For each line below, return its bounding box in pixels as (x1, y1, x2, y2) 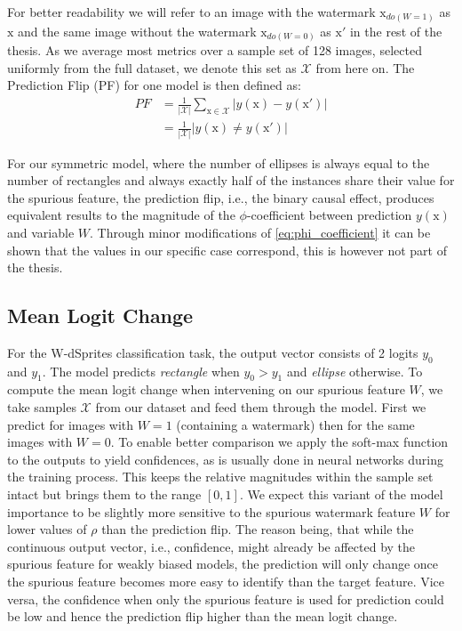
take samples (7, 398, 76, 417)
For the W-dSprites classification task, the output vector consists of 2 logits (7, 343, 418, 361)
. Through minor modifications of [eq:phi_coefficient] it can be (90, 222, 431, 241)
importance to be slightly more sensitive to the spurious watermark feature (7, 502, 416, 521)
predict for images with (7, 415, 134, 433)
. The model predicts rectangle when (42, 361, 240, 380)
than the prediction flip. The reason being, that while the (101, 520, 414, 538)
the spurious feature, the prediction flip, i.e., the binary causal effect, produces (7, 188, 434, 206)
